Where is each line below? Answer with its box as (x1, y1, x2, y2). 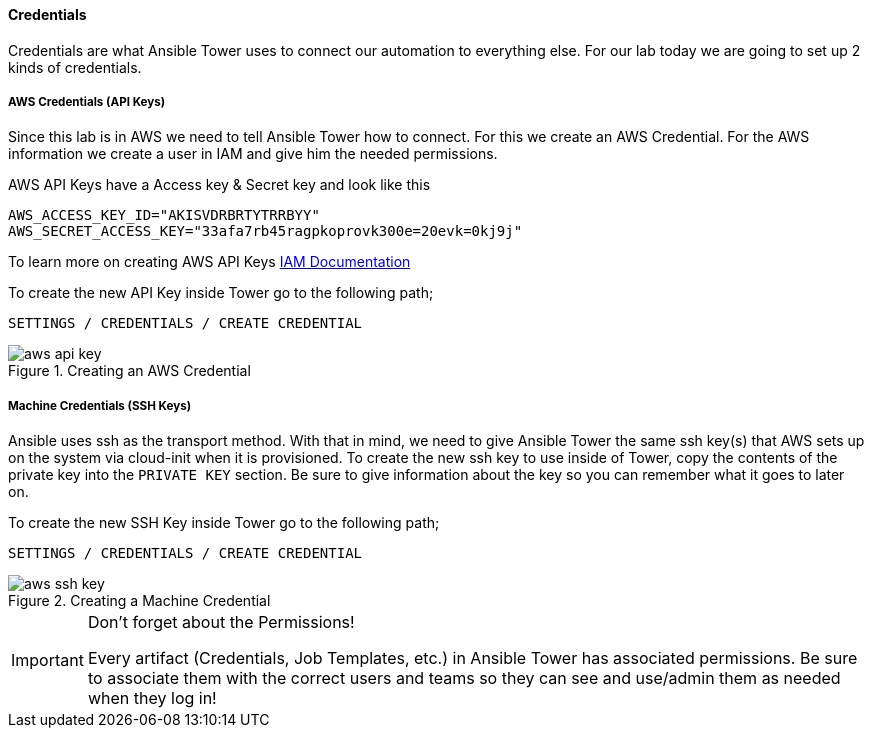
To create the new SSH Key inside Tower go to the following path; (8, 514, 440, 532)
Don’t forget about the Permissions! (87, 612, 355, 633)
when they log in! (87, 688, 217, 709)
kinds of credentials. (8, 58, 142, 76)
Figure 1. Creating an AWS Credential (8, 362, 251, 380)
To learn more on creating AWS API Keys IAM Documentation (8, 253, 411, 271)
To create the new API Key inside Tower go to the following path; (8, 284, 434, 302)
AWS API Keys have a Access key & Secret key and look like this (8, 176, 431, 194)
